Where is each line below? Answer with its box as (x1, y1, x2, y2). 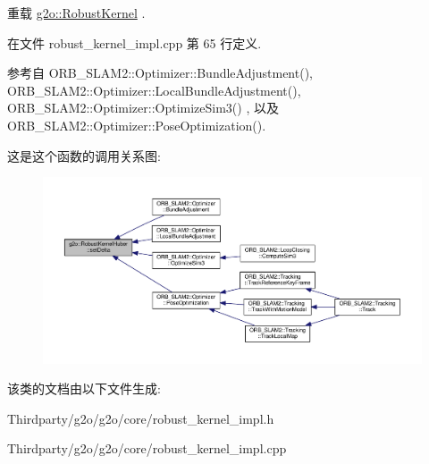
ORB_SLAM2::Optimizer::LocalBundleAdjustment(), (7, 80, 301, 99)
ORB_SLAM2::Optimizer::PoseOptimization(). (7, 115, 266, 134)
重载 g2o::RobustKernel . (7, 4, 146, 21)
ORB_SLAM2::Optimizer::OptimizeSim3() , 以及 (7, 98, 279, 117)
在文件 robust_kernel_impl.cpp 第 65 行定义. (7, 33, 262, 52)
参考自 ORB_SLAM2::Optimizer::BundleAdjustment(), (7, 63, 313, 82)
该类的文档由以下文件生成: (7, 379, 161, 398)
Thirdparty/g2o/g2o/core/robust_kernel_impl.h (7, 409, 274, 427)
